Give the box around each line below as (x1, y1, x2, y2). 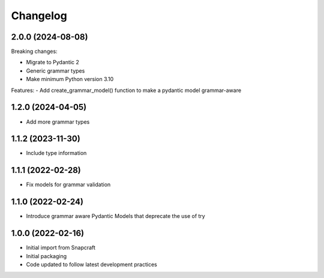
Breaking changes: (11, 48, 58, 55)
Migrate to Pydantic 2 (26, 59, 79, 66)
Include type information (26, 150, 87, 157)
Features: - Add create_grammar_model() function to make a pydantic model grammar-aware (11, 86, 242, 94)
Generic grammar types (26, 67, 85, 74)
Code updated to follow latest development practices (26, 261, 157, 268)
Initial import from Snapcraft (26, 244, 96, 252)
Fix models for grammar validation (26, 181, 111, 189)
